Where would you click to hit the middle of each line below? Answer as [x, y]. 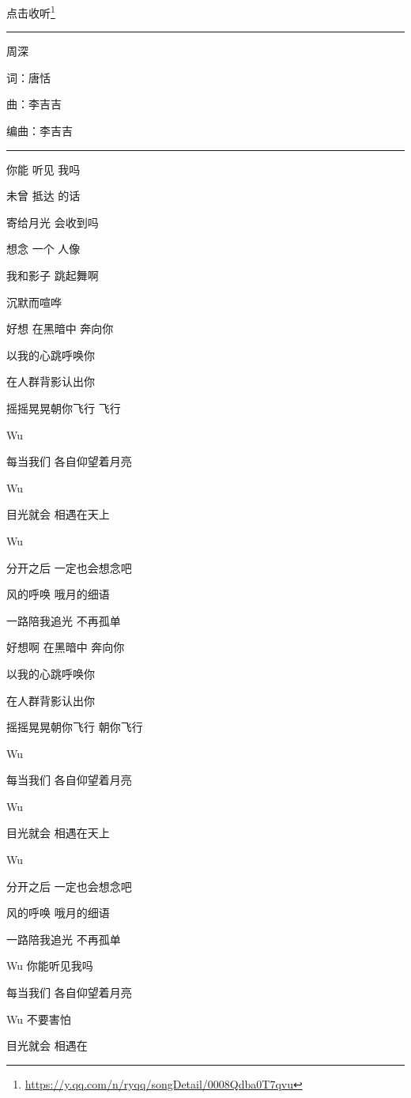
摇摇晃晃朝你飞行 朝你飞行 [75, 727]
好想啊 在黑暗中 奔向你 [66, 647]
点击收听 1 [31, 11]
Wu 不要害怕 [39, 1019]
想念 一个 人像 [43, 249]
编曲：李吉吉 [40, 131]
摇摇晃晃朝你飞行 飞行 [64, 408]
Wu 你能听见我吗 [50, 966]
